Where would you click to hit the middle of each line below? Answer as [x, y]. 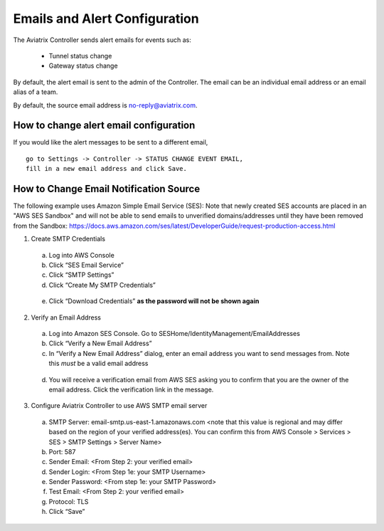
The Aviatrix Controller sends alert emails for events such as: [102, 40]
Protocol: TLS [69, 501]
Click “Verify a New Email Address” [100, 343]
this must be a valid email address [98, 364]
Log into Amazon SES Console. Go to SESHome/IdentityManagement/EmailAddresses [174, 333]
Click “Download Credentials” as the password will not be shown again [154, 301]
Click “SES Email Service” [86, 265]
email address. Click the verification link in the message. [131, 389]
